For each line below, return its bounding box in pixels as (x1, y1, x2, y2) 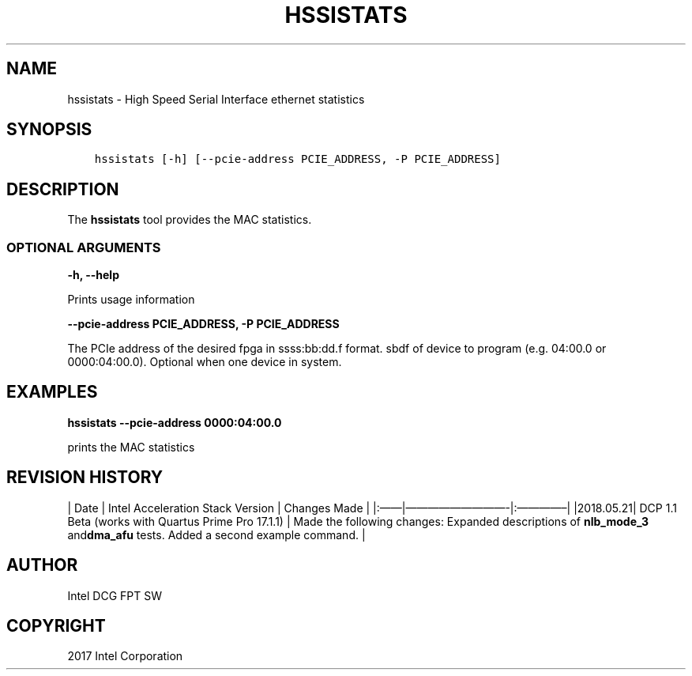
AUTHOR (6, 555, 78, 576)
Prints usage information (67, 293, 195, 307)
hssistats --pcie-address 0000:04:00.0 (67, 415, 282, 429)
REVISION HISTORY (6, 467, 164, 488)
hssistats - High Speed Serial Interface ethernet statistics (67, 92, 365, 106)
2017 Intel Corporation (67, 649, 183, 663)
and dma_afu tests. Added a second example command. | (67, 527, 366, 542)
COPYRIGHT (6, 615, 106, 636)
